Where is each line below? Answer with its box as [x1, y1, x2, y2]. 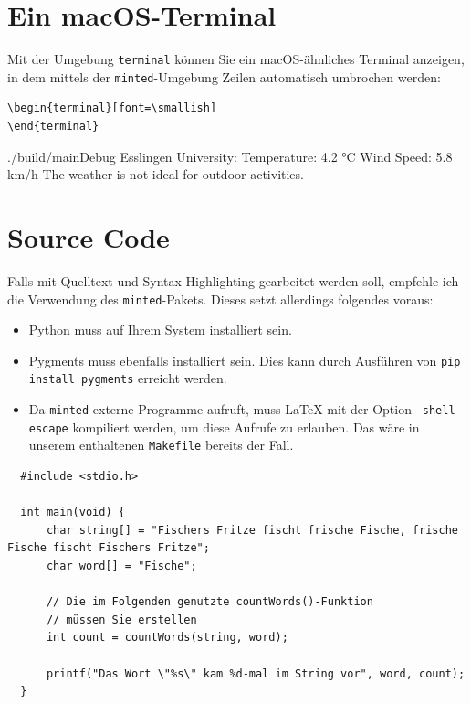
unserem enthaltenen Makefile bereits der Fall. [28, 435, 294, 454]
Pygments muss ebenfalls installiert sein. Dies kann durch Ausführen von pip [28, 350, 461, 369]
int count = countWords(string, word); [46, 631, 288, 645]
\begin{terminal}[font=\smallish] [7, 101, 217, 115]
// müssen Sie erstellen [46, 613, 197, 626]
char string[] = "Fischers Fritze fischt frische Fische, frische [46, 523, 458, 537]
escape [28, 421, 68, 435]
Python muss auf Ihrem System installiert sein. [28, 320, 292, 339]
